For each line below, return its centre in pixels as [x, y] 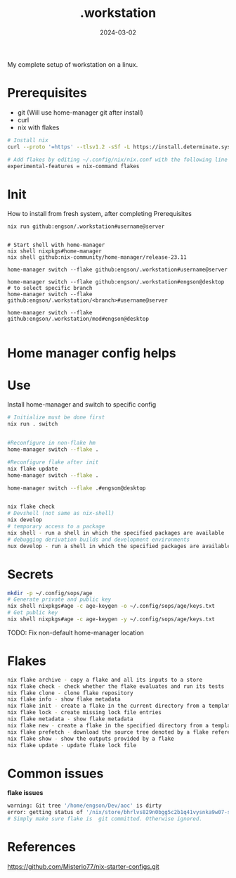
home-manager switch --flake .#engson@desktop [77, 488]
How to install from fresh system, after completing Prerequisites [99, 214]
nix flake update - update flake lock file [72, 745]
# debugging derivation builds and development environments [99, 540]
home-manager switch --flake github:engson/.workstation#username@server [118, 270]
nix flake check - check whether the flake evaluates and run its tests [116, 686]
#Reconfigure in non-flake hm [52, 443]
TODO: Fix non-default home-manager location [76, 632]
